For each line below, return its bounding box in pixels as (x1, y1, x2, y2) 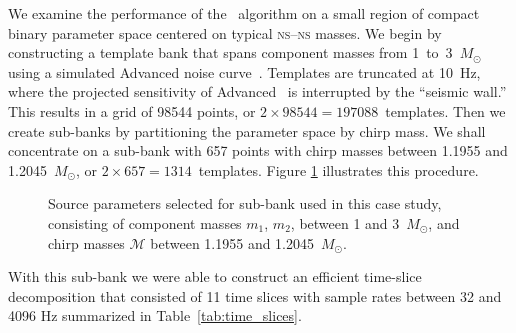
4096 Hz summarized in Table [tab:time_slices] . (8, 305, 302, 326)
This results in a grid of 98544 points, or (8, 100, 256, 121)
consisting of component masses (48, 212, 242, 233)
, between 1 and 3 (290, 212, 400, 233)
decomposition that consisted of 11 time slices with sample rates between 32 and (8, 285, 502, 306)
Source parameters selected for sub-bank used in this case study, (48, 193, 442, 214)
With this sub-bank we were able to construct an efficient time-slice (8, 266, 422, 287)
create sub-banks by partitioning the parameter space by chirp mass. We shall (8, 120, 486, 141)
